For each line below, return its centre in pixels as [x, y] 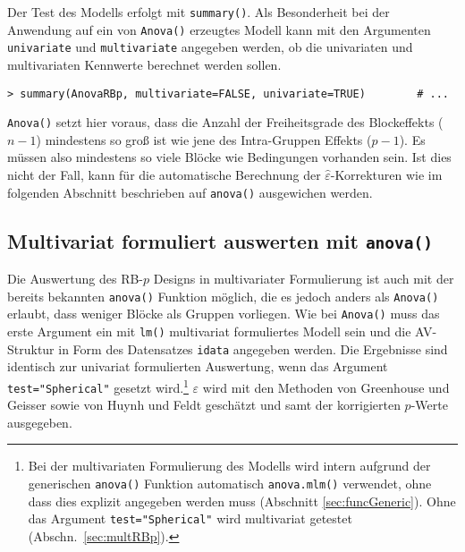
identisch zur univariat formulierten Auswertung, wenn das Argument [198, 366]
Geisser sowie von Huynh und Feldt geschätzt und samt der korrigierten [204, 405]
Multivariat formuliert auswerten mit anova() [220, 240]
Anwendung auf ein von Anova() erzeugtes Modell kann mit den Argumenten [219, 29]
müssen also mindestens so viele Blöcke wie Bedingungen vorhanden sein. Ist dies [229, 157]
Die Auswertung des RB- [76, 279]
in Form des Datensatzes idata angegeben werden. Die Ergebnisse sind [253, 348]
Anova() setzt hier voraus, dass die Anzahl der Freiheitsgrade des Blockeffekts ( [225, 122]
